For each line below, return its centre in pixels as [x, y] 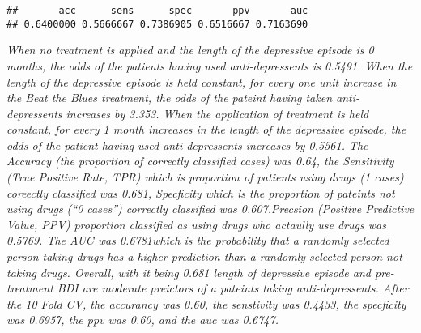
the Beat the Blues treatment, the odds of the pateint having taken [170, 98]
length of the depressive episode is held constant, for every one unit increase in [202, 81]
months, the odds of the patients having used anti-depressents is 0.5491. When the [210, 65]
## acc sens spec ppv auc [157, 11]
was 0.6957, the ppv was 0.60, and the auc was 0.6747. [142, 320]
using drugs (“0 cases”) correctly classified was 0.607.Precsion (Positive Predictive [210, 209]
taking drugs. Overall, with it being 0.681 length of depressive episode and [189, 272]
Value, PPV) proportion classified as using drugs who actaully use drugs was [196, 224]
